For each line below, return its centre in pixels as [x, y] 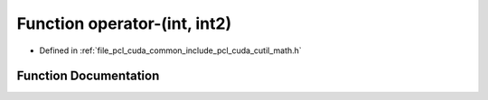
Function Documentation [88, 76]
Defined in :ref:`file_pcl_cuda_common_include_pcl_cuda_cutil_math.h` [170, 50]
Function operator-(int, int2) [124, 23]
